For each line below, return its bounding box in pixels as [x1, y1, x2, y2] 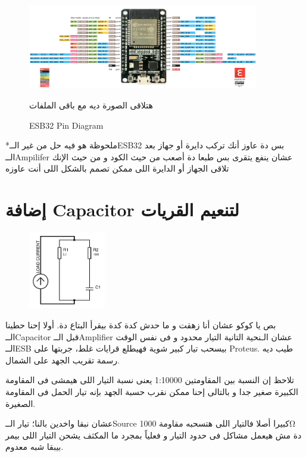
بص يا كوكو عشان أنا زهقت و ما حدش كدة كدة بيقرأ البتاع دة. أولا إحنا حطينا [5, 318, 276, 331]
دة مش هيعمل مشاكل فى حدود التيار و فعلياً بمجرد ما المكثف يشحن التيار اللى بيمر [5, 428, 302, 441]
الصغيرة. [5, 397, 36, 409]
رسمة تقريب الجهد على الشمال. [5, 353, 120, 366]
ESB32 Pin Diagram [29, 119, 104, 131]
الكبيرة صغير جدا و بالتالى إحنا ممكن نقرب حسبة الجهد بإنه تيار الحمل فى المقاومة [5, 385, 298, 397]
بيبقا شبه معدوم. [5, 440, 64, 453]
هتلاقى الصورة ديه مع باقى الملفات [29, 99, 153, 111]
